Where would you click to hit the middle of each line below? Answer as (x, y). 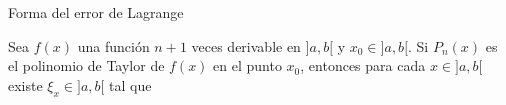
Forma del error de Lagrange (96, 12)
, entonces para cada (363, 65)
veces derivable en (246, 45)
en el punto (247, 65)
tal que (130, 84)
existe (25, 84)
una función (113, 45)
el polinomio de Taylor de (86, 65)
